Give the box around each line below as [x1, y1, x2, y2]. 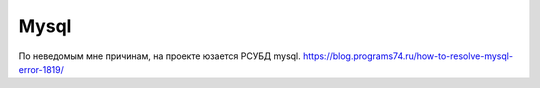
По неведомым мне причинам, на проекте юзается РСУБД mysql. [18, 50, 302, 62]
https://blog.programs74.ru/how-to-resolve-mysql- [302, 50, 514, 62]
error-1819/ [18, 63, 65, 75]
